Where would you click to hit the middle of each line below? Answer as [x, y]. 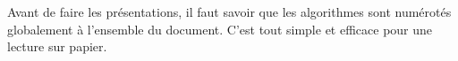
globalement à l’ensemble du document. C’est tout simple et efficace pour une [220, 29]
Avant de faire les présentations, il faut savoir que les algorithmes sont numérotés [229, 11]
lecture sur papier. [57, 46]
